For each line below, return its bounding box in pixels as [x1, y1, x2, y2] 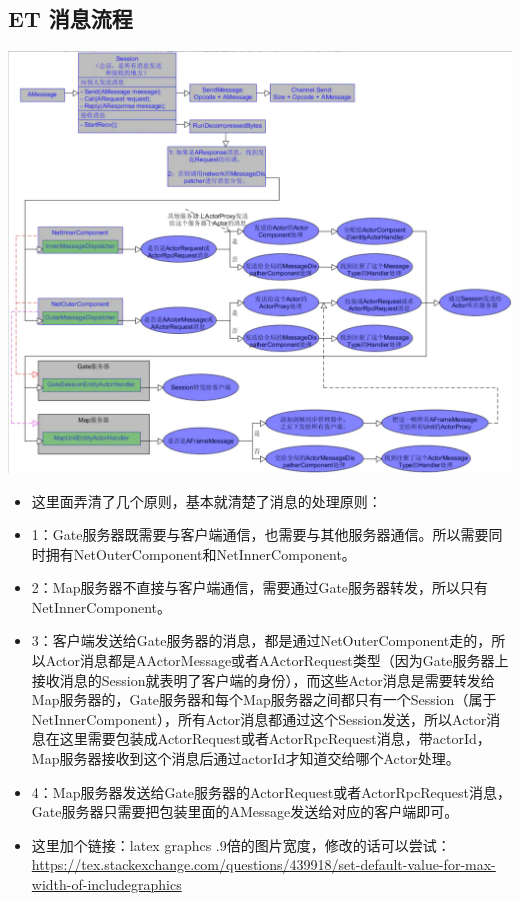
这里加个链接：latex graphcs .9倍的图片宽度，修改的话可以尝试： [31, 834, 451, 855]
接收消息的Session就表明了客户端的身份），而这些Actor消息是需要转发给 [31, 669, 495, 690]
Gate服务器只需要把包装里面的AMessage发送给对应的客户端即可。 [31, 801, 459, 822]
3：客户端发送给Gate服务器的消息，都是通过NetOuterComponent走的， [31, 630, 492, 651]
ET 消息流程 [8, 3, 133, 34]
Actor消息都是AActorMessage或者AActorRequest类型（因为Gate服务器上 [45, 650, 509, 671]
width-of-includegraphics [31, 874, 182, 895]
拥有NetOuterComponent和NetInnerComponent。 [45, 543, 356, 564]
